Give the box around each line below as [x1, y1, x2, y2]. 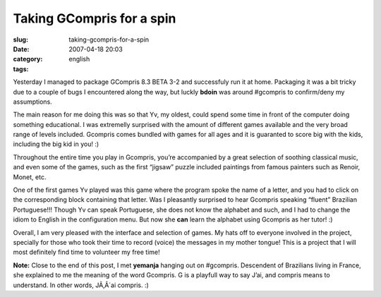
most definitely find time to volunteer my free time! [13, 248, 160, 257]
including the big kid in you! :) [13, 140, 99, 148]
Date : [13, 44, 30, 53]
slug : [13, 35, 28, 44]
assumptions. [13, 97, 52, 106]
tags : [13, 64, 29, 73]
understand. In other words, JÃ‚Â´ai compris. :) [13, 281, 150, 289]
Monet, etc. [13, 173, 47, 181]
